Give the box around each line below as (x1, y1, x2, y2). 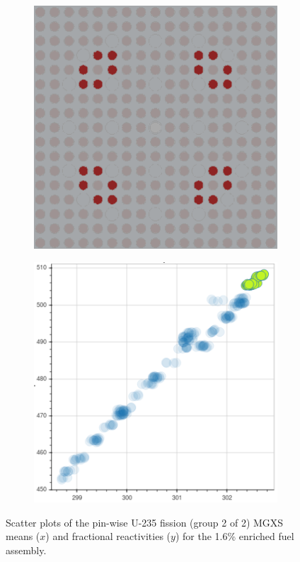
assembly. (6, 542, 47, 557)
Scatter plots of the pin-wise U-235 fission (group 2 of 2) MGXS (6, 515, 284, 529)
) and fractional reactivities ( (45, 529, 171, 544)
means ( (6, 529, 40, 544)
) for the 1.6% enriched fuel (175, 529, 294, 544)
